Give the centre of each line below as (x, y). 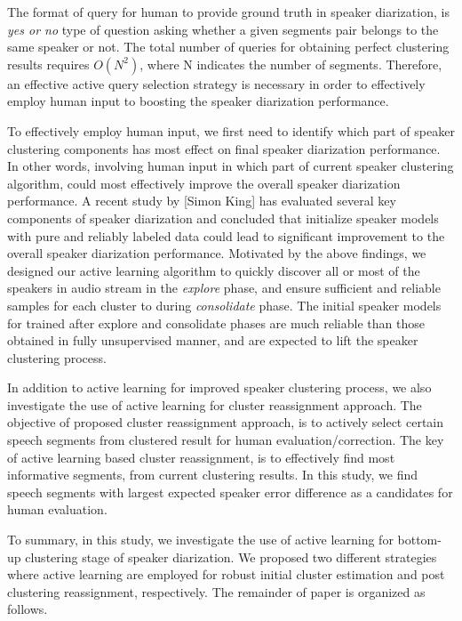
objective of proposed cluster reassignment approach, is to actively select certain (226, 422)
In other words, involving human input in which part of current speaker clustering (231, 166)
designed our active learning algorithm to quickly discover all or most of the (214, 270)
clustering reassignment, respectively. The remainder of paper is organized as (216, 591)
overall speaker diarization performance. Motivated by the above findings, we (217, 253)
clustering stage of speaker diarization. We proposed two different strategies (231, 556)
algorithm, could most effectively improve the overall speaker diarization (204, 183)
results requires (48, 64)
